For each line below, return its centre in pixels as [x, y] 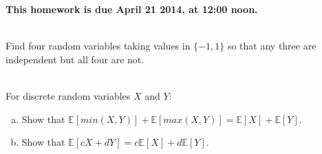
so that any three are [272, 46]
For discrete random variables [68, 95]
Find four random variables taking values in [98, 46]
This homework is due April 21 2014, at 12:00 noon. [132, 9]
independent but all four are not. [75, 59]
